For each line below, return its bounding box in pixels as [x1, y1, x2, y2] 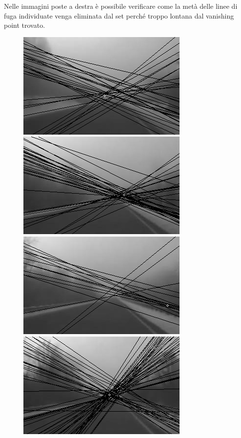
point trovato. [4, 20, 45, 30]
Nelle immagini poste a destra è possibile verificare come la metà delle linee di [4, 1, 238, 11]
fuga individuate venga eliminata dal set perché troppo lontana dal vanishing [4, 10, 234, 20]
